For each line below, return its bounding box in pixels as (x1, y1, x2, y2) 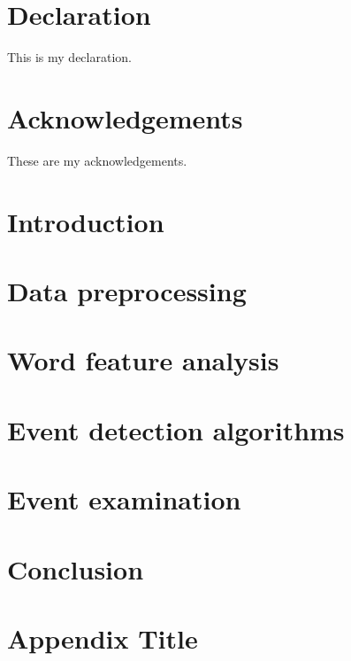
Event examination (7, 481, 241, 517)
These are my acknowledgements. (7, 151, 187, 169)
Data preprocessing (7, 273, 247, 308)
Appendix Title (7, 619, 198, 656)
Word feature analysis (7, 342, 279, 378)
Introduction (7, 203, 164, 239)
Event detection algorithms (7, 411, 345, 447)
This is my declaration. (7, 48, 132, 66)
